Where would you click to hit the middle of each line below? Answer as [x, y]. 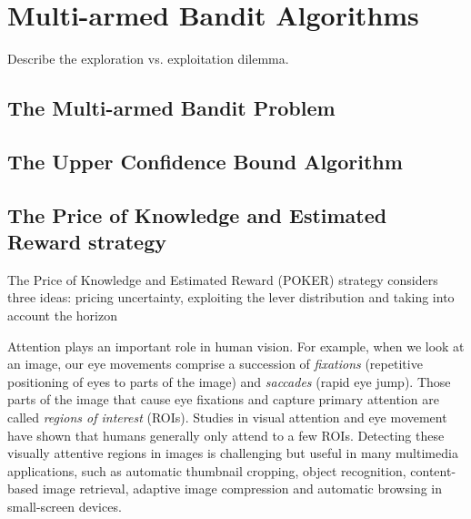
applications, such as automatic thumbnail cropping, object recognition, [207, 470]
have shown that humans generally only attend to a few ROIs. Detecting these [226, 435]
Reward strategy [87, 242]
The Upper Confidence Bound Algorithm [205, 161]
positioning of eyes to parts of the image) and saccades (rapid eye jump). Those [229, 381]
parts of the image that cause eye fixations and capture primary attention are [223, 399]
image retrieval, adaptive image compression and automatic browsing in [242, 488]
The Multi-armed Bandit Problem [171, 108]
